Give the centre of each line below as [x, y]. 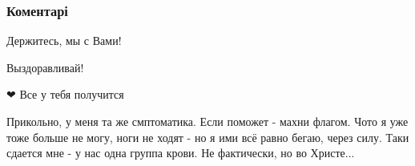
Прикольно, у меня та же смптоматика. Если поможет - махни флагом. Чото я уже [207, 121]
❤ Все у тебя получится [65, 94]
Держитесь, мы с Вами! [64, 40]
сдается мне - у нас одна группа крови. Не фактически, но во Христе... [181, 153]
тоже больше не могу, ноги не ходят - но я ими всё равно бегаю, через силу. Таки [208, 137]
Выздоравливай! [45, 67]
